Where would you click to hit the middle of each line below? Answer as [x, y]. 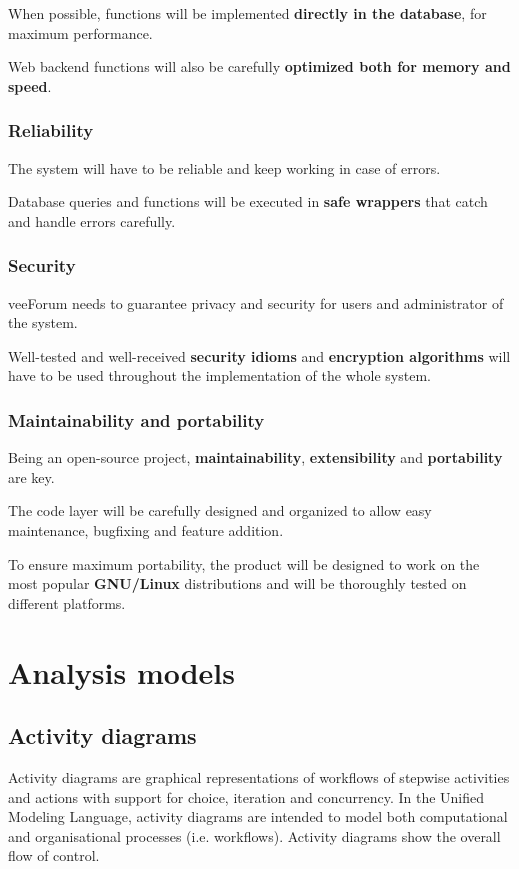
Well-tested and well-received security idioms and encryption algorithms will [259, 355]
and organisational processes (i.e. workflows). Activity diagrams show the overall [254, 835]
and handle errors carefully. [92, 220]
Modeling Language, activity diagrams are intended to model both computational [258, 816]
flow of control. [54, 855]
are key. [31, 476]
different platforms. [67, 602]
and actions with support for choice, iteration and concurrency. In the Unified [246, 796]
